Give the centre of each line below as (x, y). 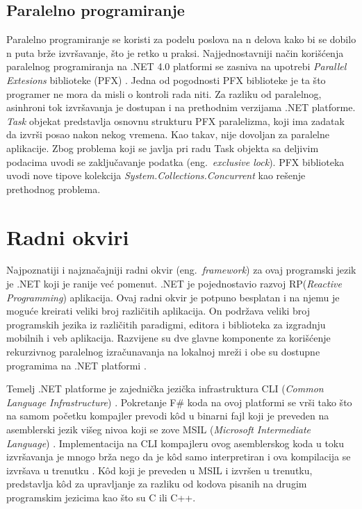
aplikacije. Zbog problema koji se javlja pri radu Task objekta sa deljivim (163, 148)
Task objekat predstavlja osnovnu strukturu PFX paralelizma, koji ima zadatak (175, 120)
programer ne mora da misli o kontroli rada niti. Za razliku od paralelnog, (164, 93)
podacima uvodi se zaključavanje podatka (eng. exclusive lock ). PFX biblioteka (175, 161)
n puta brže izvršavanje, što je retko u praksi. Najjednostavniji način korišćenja (175, 52)
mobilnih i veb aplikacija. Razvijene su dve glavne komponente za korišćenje (168, 338)
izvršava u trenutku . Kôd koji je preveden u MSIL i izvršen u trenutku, (159, 470)
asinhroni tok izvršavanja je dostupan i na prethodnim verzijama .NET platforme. (181, 107)
